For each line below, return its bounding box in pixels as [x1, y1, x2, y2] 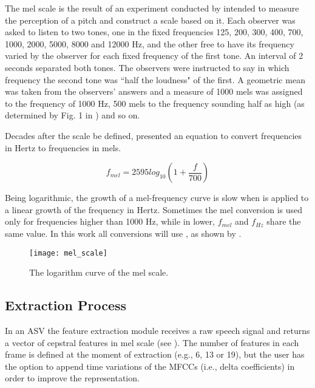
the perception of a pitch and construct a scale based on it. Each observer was [5, 13, 296, 26]
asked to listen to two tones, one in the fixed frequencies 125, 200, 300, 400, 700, [5, 26, 303, 38]
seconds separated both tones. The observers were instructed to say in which [5, 61, 290, 73]
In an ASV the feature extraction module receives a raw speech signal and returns [5, 324, 310, 336]
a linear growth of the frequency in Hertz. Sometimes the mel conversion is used [5, 203, 303, 216]
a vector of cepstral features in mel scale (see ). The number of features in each [5, 336, 299, 349]
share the [266, 215, 301, 228]
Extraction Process [5, 296, 127, 315]
